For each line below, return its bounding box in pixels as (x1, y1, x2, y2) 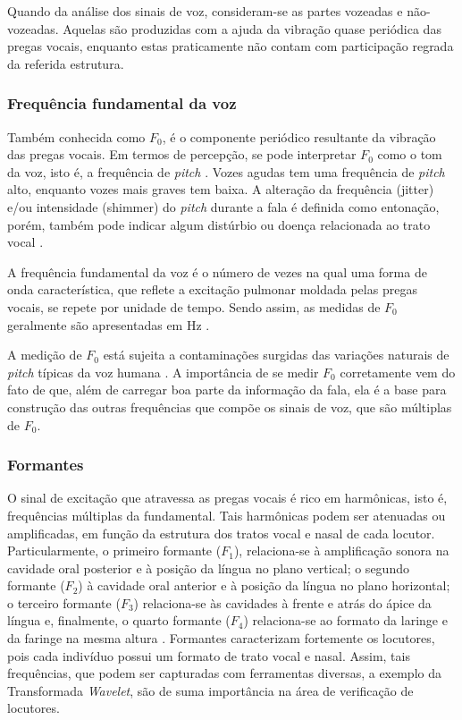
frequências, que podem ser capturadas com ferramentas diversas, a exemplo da (7, 664, 441, 682)
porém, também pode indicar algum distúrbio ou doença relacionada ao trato (7, 215, 431, 233)
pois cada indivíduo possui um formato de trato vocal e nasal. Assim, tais (7, 646, 410, 665)
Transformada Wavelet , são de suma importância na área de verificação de (7, 681, 414, 699)
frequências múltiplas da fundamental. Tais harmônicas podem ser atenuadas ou (7, 505, 446, 524)
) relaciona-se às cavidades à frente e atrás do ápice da (133, 593, 432, 612)
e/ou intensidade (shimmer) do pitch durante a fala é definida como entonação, (7, 197, 440, 216)
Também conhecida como (7, 127, 146, 146)
